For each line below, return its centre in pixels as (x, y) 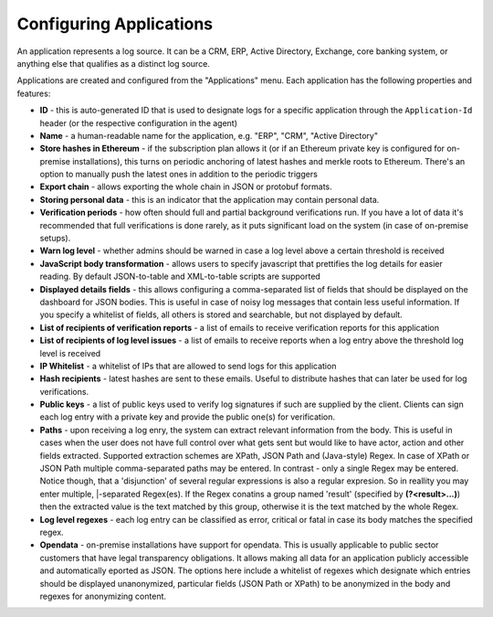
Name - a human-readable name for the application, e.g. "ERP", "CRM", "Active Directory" (209, 135)
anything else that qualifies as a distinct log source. (113, 63)
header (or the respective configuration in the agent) (138, 122)
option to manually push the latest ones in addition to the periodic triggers (179, 175)
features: (34, 93)
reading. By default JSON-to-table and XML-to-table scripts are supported (180, 277)
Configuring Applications (115, 24)
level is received (70, 353)
